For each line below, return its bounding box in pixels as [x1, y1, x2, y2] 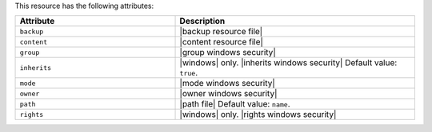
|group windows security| [179, 47, 276, 58]
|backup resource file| [179, 26, 263, 37]
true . [179, 68, 198, 79]
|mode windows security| [179, 78, 275, 89]
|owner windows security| [179, 88, 278, 99]
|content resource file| [179, 37, 264, 48]
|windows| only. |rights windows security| [179, 109, 337, 120]
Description [179, 16, 226, 27]
